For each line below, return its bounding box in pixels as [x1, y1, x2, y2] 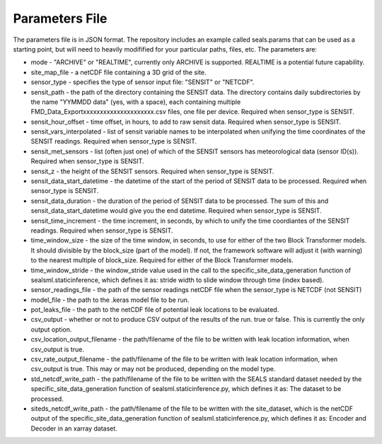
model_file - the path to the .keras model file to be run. [30, 296, 190, 304]
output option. [30, 325, 72, 334]
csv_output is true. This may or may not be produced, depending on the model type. [30, 365, 276, 373]
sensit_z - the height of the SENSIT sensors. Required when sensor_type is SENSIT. [30, 167, 274, 175]
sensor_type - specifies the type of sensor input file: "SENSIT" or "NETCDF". [30, 78, 255, 86]
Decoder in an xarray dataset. [30, 424, 118, 433]
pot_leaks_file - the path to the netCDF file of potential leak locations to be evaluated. [30, 305, 279, 314]
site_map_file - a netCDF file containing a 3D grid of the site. [30, 68, 207, 76]
